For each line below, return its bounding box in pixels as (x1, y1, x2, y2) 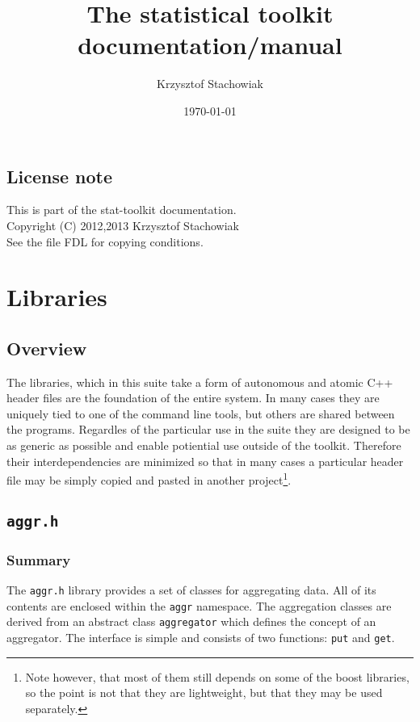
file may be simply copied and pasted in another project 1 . (6, 469, 292, 488)
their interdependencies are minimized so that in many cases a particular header (6, 452, 404, 469)
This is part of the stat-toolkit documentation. (6, 201, 237, 218)
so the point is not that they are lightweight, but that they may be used (25, 684, 383, 701)
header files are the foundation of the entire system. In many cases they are (6, 389, 380, 406)
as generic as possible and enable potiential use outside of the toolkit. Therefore (6, 437, 401, 454)
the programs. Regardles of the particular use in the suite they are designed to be (6, 421, 410, 438)
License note (6, 163, 113, 188)
